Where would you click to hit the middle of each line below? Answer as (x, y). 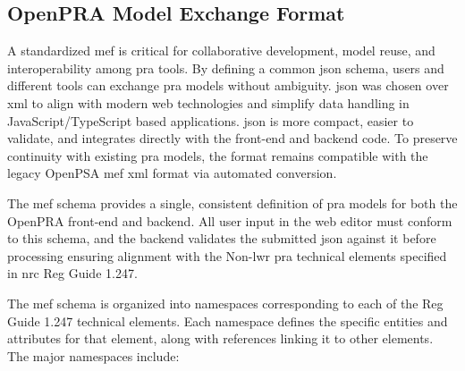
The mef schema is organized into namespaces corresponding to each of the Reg (225, 303)
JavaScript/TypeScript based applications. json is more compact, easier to (211, 120)
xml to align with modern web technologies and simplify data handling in (208, 102)
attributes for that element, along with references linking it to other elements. (220, 338)
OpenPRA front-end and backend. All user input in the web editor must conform (230, 220)
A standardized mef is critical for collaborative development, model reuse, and (221, 51)
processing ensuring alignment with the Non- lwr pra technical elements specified (227, 255)
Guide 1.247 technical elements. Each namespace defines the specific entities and (228, 320)
